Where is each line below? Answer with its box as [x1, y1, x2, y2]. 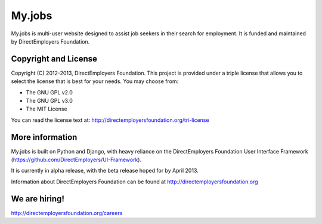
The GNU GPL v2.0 [26, 88, 73, 96]
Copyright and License [11, 54, 98, 64]
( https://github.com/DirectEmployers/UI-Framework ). [11, 156, 142, 164]
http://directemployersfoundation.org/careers [11, 209, 123, 216]
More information [11, 132, 78, 142]
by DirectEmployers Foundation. [11, 38, 90, 45]
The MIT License [26, 105, 68, 113]
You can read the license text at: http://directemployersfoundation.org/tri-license [11, 116, 209, 124]
